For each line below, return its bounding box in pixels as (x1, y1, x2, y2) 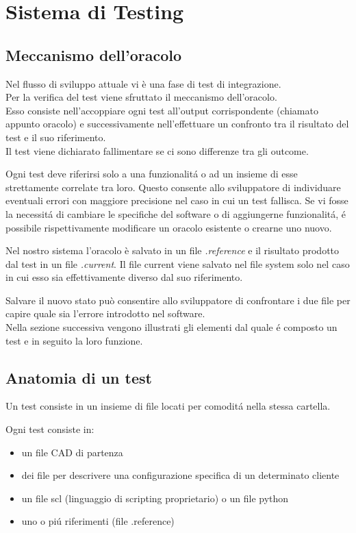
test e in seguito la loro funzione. (5, 333, 143, 347)
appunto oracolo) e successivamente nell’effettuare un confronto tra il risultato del (5, 116, 349, 131)
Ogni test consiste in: (5, 422, 94, 436)
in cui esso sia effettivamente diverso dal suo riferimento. (5, 270, 243, 284)
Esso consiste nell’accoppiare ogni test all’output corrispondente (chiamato (5, 103, 318, 117)
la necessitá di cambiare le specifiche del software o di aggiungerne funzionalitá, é (5, 206, 346, 221)
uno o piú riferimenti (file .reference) (21, 514, 175, 528)
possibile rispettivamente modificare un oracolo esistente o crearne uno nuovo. (5, 220, 332, 234)
